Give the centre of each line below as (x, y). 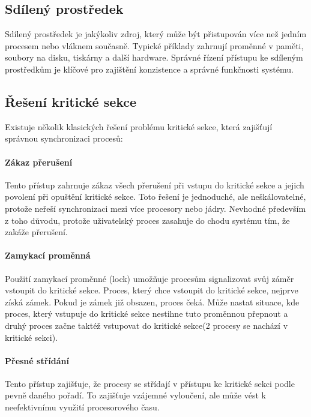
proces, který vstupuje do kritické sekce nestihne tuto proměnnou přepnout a (146, 313)
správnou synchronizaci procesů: (64, 138)
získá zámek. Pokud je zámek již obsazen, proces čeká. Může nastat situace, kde (152, 301)
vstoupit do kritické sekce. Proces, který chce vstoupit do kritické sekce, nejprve (152, 290)
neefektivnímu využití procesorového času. (82, 407)
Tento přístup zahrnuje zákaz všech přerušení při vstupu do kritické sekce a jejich (155, 184)
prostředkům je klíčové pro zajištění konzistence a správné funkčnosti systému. (149, 69)
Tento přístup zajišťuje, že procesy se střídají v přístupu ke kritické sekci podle (150, 383)
